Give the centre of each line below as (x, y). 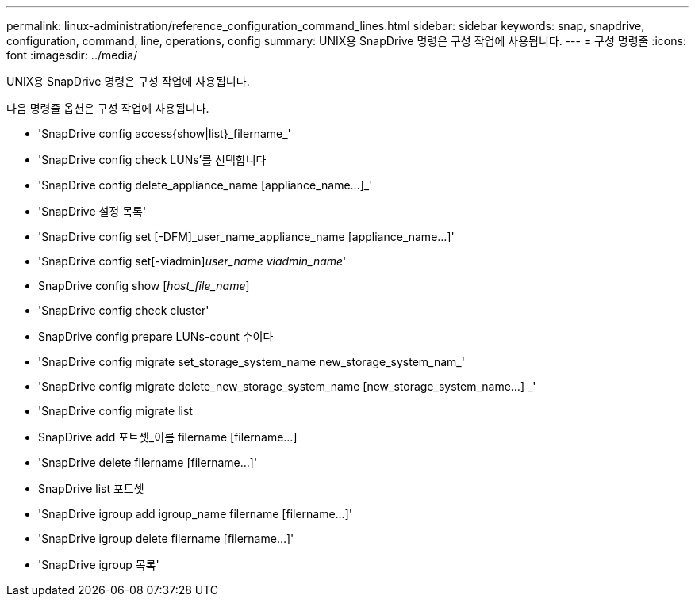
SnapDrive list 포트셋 (91, 489)
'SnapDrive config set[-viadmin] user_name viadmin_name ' (192, 261)
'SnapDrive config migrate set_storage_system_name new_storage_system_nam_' (252, 362)
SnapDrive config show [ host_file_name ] (144, 286)
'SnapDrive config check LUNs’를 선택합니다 (152, 160)
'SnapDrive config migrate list (115, 411)
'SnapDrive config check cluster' (124, 310)
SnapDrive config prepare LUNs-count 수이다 (156, 336)
